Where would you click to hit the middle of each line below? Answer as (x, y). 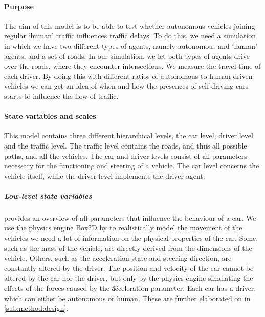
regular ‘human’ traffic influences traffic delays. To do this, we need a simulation (130, 36)
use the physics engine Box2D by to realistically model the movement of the (123, 228)
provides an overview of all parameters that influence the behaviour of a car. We (130, 217)
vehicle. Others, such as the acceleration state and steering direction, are (118, 258)
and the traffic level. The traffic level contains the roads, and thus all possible (126, 145)
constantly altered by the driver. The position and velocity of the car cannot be (129, 268)
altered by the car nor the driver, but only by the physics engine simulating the (129, 278)
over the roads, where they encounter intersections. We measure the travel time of (132, 66)
